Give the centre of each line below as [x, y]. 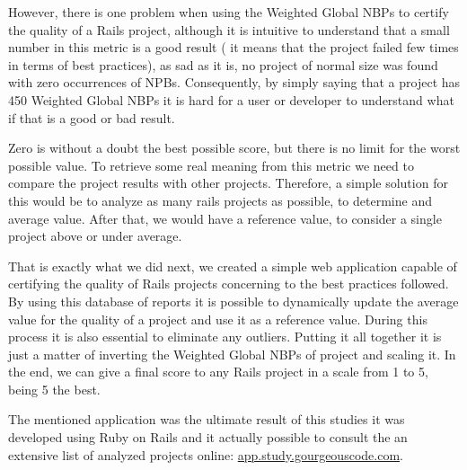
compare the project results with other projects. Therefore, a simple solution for [228, 183]
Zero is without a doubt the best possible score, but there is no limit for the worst [234, 148]
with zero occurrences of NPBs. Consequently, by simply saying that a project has [234, 82]
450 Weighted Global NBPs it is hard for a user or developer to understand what [231, 99]
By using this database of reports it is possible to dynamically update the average [233, 301]
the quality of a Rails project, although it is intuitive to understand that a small [229, 29]
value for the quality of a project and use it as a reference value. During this [218, 319]
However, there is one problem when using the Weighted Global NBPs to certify [229, 12]
